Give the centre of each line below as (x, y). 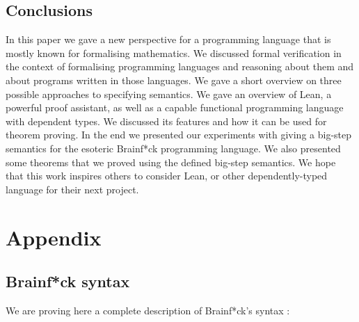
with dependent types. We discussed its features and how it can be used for (166, 121)
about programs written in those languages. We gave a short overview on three (174, 80)
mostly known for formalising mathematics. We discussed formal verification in (174, 53)
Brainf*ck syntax (68, 281)
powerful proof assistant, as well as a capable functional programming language (175, 107)
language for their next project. (72, 189)
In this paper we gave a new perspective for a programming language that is (168, 39)
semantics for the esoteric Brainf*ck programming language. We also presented (173, 148)
